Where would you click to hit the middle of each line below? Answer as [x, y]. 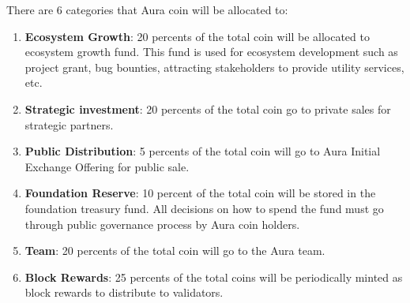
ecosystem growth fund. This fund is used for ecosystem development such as [211, 52]
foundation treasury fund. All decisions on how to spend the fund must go [204, 208]
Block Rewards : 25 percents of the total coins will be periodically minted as [214, 277]
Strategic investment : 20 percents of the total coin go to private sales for [208, 108]
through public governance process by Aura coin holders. [162, 224]
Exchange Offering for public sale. [107, 166]
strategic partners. [69, 124]
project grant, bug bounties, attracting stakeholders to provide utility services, [214, 67]
